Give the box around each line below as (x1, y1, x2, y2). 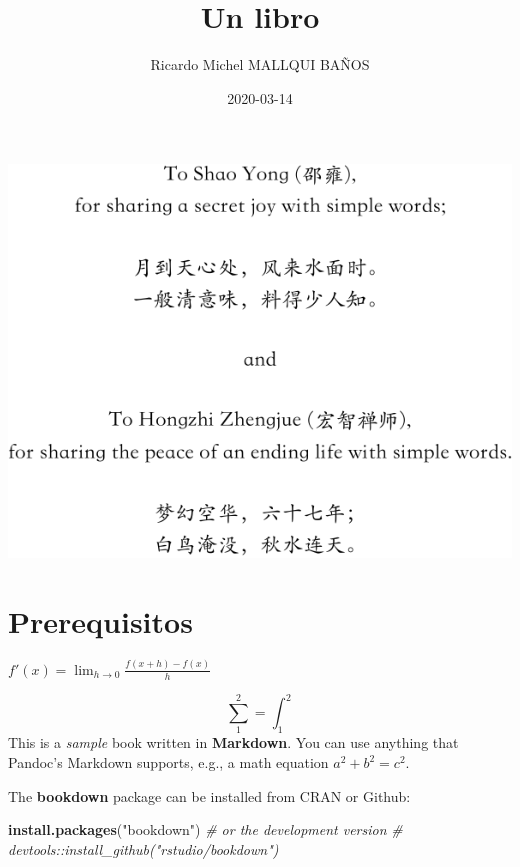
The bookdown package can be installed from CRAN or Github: (8, 785, 411, 806)
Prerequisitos (8, 600, 193, 641)
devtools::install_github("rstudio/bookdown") (8, 838, 279, 859)
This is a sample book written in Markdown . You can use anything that (8, 732, 459, 753)
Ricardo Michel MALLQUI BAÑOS (150, 54, 370, 75)
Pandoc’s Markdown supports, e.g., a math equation (8, 752, 329, 773)
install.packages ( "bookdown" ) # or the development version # (8, 819, 403, 840)
